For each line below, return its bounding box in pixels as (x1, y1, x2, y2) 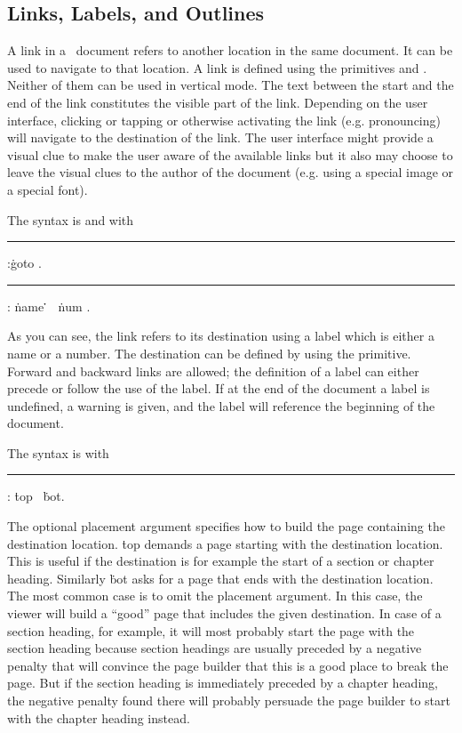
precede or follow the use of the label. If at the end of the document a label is (7, 379, 430, 398)
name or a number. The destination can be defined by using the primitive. (7, 343, 411, 362)
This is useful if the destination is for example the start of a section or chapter (7, 552, 434, 570)
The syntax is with (7, 443, 109, 462)
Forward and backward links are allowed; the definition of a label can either (7, 361, 419, 380)
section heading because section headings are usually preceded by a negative (7, 639, 422, 657)
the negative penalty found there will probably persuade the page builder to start (7, 691, 450, 710)
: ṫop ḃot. (7, 487, 65, 505)
